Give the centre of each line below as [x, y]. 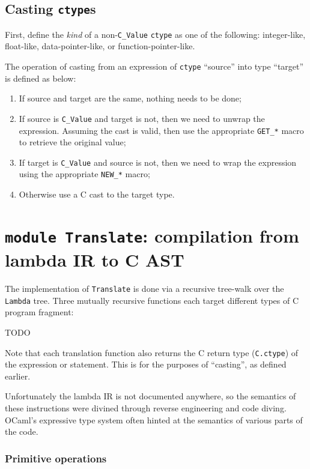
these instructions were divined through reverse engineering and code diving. [146, 408]
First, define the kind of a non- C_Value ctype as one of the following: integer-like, [155, 34]
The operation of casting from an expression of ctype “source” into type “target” [154, 66]
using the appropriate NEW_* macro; [84, 174]
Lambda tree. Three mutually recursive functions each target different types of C [152, 300]
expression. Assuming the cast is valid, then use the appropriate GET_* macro [161, 130]
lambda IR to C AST [95, 260]
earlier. [18, 376]
